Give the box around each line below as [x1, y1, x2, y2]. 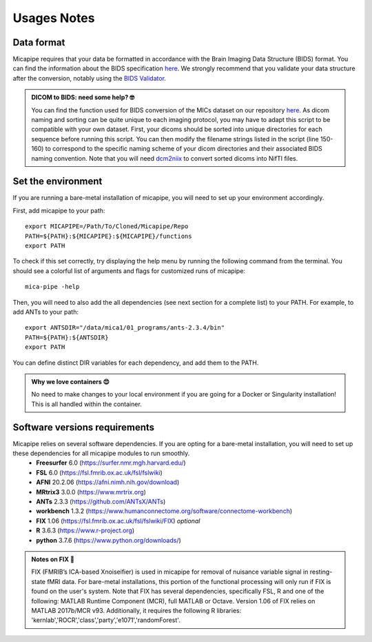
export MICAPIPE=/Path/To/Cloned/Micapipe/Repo [25, 223, 189, 230]
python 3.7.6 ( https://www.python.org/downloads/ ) [36, 536, 182, 544]
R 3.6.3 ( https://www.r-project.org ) [36, 526, 135, 534]
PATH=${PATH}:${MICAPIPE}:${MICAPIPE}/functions [25, 232, 192, 240]
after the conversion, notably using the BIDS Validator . [12, 74, 167, 82]
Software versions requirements [12, 421, 155, 433]
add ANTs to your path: [12, 308, 79, 316]
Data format [12, 37, 65, 48]
